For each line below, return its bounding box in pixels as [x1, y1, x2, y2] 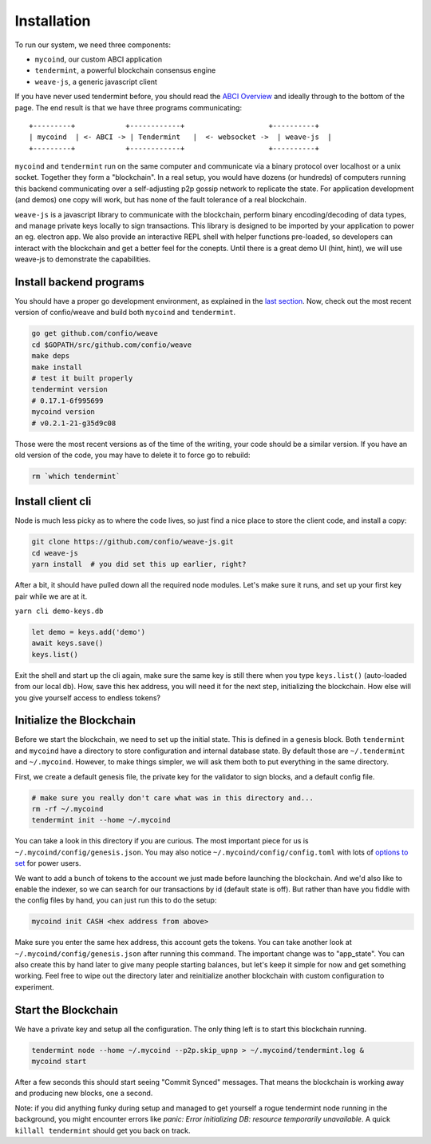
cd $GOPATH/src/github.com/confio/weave [31, 340, 192, 349]
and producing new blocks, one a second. [14, 1088, 153, 1098]
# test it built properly [31, 374, 133, 383]
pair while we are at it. [14, 592, 88, 601]
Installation [14, 12, 91, 30]
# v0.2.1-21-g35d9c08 [31, 418, 117, 428]
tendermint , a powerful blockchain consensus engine [34, 66, 216, 75]
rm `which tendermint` [31, 472, 121, 480]
